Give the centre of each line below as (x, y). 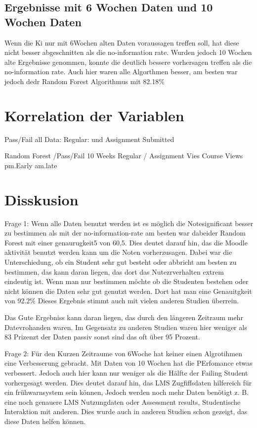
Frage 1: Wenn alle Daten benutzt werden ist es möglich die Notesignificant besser (129, 223)
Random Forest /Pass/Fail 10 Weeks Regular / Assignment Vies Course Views (124, 156)
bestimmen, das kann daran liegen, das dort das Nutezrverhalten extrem (114, 271)
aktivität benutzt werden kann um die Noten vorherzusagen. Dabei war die (118, 252)
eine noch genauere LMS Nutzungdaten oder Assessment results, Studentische (123, 402)
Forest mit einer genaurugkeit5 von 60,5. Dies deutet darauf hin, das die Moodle (126, 242)
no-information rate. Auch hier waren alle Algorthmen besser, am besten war (121, 71)
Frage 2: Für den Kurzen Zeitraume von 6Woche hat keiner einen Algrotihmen (124, 353)
